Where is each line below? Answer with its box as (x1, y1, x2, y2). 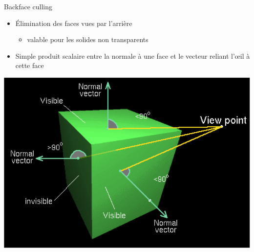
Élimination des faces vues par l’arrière (15, 18, 132, 28)
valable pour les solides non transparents (27, 34, 148, 45)
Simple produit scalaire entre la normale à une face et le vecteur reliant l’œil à (15, 50, 250, 61)
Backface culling (4, 1, 52, 11)
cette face (15, 60, 44, 70)
